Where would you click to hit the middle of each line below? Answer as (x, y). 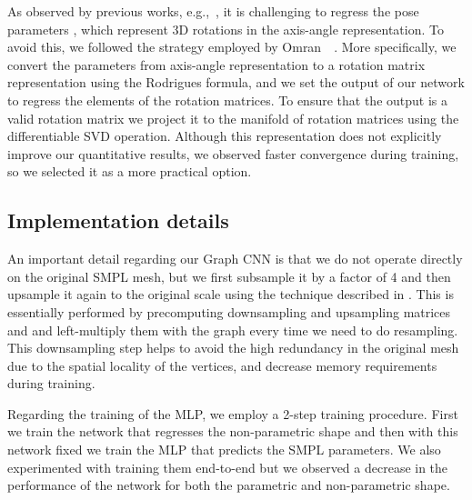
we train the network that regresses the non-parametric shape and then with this (233, 431)
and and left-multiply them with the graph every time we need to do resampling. (233, 330)
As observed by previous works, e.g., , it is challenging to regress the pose (213, 11)
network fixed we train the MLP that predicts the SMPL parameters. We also (224, 450)
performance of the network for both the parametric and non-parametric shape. (229, 485)
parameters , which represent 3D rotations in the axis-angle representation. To (226, 29)
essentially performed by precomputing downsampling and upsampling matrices (229, 311)
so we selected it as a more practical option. (130, 171)
